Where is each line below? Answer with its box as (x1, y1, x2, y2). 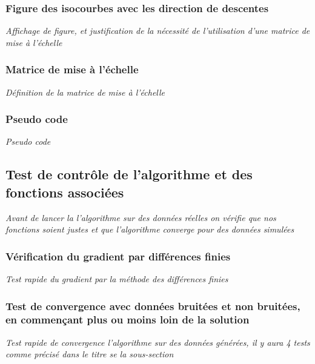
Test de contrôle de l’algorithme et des (5, 165, 253, 184)
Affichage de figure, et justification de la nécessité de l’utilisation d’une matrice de (5, 24, 310, 37)
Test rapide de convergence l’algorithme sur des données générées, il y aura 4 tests (5, 336, 310, 348)
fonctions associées (5, 182, 124, 201)
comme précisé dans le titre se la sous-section (5, 348, 174, 360)
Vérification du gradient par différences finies (5, 248, 231, 263)
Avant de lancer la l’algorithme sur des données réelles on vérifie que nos (5, 211, 276, 223)
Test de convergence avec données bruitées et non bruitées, (5, 298, 300, 313)
